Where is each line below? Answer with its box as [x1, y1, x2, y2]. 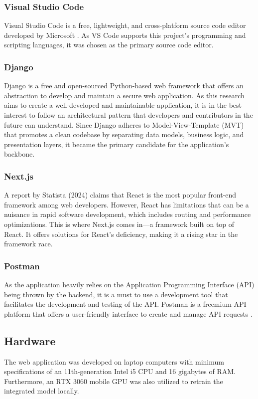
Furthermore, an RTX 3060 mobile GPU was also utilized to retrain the [4, 376, 223, 386]
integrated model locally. [4, 386, 79, 396]
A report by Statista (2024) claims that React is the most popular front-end [4, 190, 237, 200]
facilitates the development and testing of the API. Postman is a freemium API [4, 299, 247, 309]
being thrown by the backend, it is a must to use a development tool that [4, 289, 228, 299]
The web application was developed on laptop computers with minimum [4, 356, 224, 367]
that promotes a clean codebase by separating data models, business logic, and [4, 129, 244, 140]
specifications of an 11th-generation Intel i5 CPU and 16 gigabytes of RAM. [4, 366, 236, 377]
